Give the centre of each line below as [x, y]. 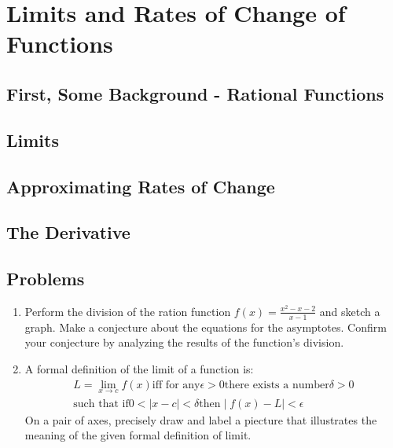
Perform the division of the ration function [128, 311]
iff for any [176, 385]
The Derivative [68, 232]
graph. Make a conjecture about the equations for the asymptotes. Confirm [206, 327]
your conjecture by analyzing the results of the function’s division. [184, 342]
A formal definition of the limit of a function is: [139, 368]
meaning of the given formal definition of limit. [138, 435]
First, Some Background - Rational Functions [195, 93]
